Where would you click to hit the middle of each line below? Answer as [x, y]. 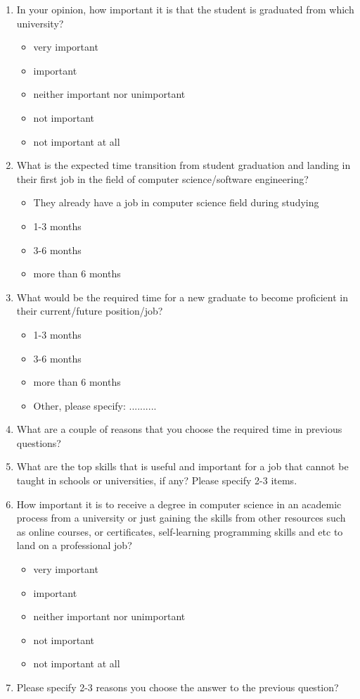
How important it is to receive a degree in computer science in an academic [179, 504]
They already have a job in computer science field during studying [176, 202]
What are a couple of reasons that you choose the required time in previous [179, 429]
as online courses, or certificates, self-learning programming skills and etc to [180, 531]
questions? [39, 442]
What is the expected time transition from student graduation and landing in [184, 165]
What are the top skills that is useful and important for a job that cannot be [182, 466]
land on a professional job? [74, 545]
